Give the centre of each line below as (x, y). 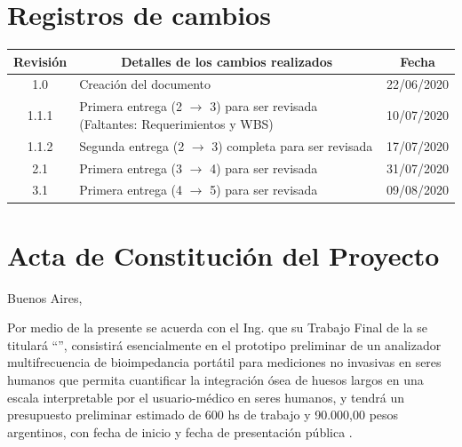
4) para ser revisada (264, 168)
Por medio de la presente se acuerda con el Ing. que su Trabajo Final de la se (217, 327)
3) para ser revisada (264, 106)
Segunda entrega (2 (132, 145)
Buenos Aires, (45, 297)
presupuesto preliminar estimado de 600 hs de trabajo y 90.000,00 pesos (203, 415)
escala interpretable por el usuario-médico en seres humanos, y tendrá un (206, 397)
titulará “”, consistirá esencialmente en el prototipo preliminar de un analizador (224, 344)
